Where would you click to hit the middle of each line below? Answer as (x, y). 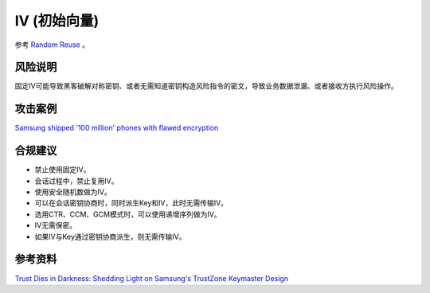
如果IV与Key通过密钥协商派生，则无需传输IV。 (110, 236)
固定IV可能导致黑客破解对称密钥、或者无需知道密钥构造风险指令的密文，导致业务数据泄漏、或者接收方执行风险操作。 (206, 86)
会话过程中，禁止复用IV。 (76, 181)
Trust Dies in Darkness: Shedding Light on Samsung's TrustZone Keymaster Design (151, 278)
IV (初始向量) (57, 21)
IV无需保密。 (56, 225)
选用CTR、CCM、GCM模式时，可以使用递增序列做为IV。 (128, 214)
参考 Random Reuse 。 (52, 45)
